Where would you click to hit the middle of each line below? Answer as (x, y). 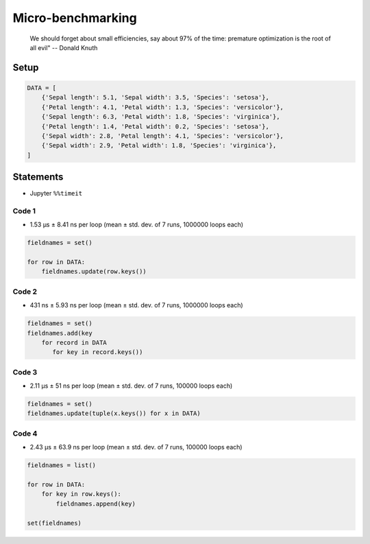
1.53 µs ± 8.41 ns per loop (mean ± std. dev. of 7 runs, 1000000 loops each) (136, 225)
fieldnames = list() (61, 465)
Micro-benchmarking (75, 18)
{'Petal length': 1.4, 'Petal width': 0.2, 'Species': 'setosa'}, (156, 126)
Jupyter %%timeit (56, 193)
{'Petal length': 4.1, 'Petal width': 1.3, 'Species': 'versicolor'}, (163, 107)
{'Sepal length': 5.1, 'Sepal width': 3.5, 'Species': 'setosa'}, (156, 97)
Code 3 (25, 372)
